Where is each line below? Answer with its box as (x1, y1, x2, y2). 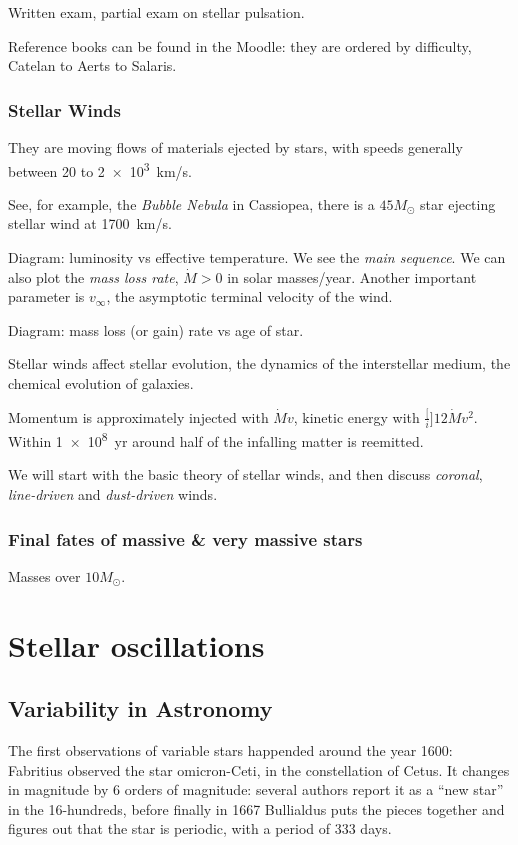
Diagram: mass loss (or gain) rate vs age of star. (8, 319, 304, 340)
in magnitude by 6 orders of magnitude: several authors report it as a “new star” (8, 779, 504, 800)
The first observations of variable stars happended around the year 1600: (8, 740, 453, 761)
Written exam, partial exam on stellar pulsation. (8, 2, 305, 22)
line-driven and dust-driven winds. (8, 484, 218, 505)
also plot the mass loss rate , (8, 266, 179, 287)
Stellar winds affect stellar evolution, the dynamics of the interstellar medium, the (8, 353, 511, 374)
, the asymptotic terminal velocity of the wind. (106, 286, 393, 307)
